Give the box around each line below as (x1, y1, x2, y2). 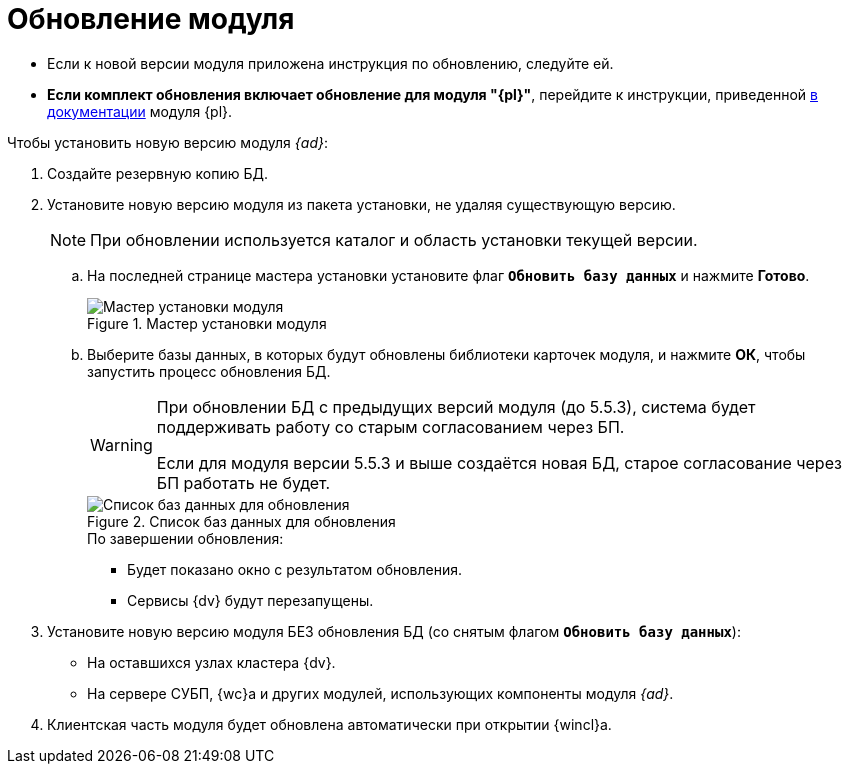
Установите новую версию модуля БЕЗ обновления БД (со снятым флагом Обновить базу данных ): (47, 622, 741, 640)
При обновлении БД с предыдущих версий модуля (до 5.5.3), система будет (156, 396, 756, 417)
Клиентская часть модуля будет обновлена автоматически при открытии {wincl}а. (47, 715, 612, 733)
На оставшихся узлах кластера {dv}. (87, 653, 336, 671)
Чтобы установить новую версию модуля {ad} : (7, 133, 328, 151)
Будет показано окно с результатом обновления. (127, 560, 463, 578)
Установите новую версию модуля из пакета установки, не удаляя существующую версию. (47, 195, 676, 213)
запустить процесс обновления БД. (87, 362, 331, 380)
